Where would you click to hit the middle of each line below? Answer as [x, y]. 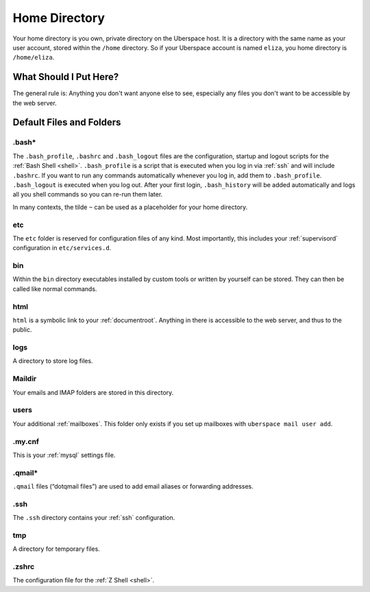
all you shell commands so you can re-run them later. [88, 195]
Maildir [25, 379]
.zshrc [24, 567]
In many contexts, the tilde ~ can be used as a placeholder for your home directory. [130, 207]
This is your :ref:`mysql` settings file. [64, 455]
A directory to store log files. [53, 361]
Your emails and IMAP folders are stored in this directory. [93, 392]
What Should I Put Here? [66, 77]
